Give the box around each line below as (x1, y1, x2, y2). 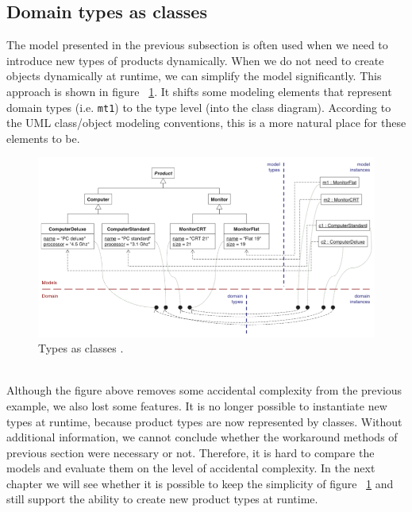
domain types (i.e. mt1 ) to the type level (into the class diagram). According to (6, 98, 391, 115)
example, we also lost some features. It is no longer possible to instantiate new (6, 397, 387, 414)
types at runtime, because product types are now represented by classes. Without (6, 413, 402, 429)
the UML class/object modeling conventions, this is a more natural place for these (6, 114, 406, 131)
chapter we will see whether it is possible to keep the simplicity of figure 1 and (6, 475, 394, 491)
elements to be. (6, 129, 80, 146)
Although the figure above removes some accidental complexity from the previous (6, 382, 402, 398)
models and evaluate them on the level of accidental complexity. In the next (6, 460, 375, 476)
